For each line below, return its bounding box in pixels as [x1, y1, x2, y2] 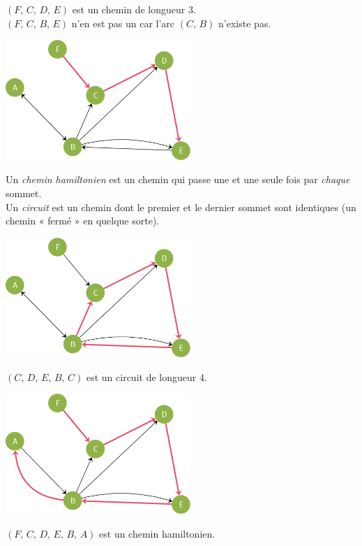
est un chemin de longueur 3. [72, 2, 196, 16]
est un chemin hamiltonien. [99, 526, 216, 540]
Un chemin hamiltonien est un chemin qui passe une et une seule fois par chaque [6, 172, 350, 187]
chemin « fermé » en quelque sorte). [6, 213, 160, 228]
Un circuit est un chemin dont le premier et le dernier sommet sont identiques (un [6, 199, 356, 214]
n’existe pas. [218, 15, 271, 30]
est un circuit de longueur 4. [86, 369, 207, 384]
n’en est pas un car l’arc [71, 15, 175, 30]
